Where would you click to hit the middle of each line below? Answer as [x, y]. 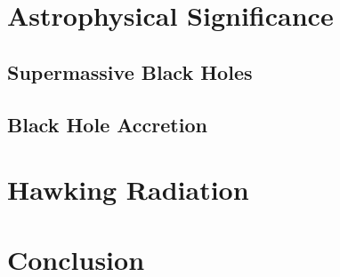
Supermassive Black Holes [130, 71]
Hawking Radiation [128, 190]
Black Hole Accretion [107, 124]
